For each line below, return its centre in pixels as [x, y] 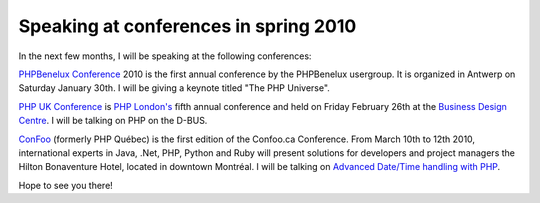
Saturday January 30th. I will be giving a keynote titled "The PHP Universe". [174, 88]
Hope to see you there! [66, 185]
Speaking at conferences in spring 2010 [187, 26]
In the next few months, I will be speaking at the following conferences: [165, 56]
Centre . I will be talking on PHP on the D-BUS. [113, 121]
